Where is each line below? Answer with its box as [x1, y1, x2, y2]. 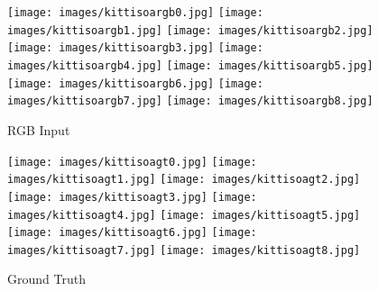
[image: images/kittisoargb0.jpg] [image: [7, 6, 263, 19]
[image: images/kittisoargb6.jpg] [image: [7, 77, 263, 90]
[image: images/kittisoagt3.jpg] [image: [7, 190, 257, 204]
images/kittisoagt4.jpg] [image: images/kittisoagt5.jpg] [7, 208, 361, 222]
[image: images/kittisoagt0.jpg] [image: [7, 155, 257, 168]
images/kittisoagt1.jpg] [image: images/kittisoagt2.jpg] [7, 173, 361, 186]
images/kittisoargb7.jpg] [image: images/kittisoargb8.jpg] [7, 95, 373, 108]
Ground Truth [7, 269, 86, 288]
